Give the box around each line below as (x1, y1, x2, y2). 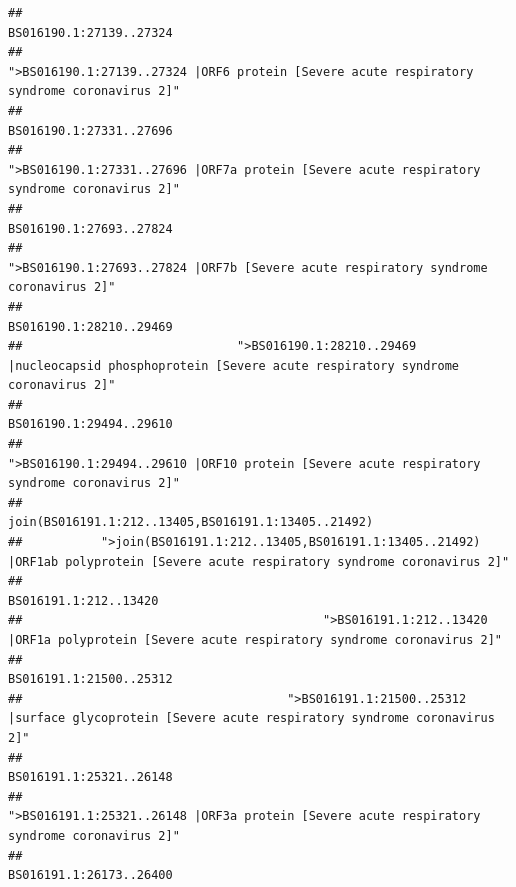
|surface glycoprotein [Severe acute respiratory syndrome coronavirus (8, 711, 495, 726)
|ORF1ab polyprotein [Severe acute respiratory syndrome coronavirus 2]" (8, 554, 510, 569)
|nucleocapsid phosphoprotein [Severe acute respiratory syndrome (8, 358, 460, 373)
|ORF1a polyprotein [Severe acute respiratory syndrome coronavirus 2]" (8, 633, 502, 647)
